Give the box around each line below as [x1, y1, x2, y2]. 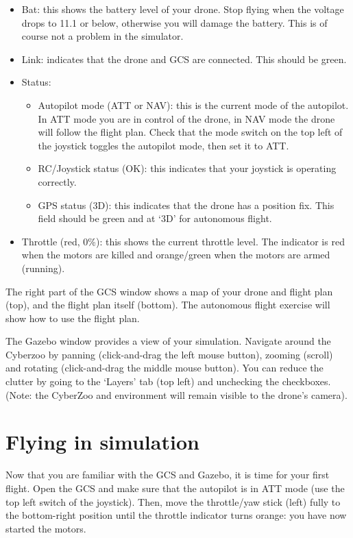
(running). [21, 260, 65, 275]
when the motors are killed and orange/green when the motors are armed [21, 247, 330, 262]
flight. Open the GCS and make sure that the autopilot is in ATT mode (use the [5, 480, 345, 495]
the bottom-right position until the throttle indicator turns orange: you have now [5, 508, 347, 522]
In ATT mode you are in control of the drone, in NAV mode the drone [38, 111, 335, 125]
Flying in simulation [5, 428, 199, 456]
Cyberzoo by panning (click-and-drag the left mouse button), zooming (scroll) [5, 347, 333, 361]
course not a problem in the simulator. [21, 29, 184, 43]
